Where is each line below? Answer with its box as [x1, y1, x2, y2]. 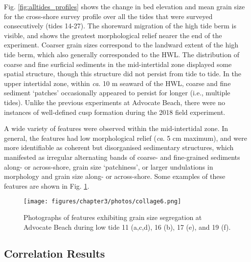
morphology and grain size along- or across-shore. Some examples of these [4, 171, 226, 181]
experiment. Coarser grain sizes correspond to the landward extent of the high [4, 40, 238, 50]
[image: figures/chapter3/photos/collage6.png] [23, 198, 182, 205]
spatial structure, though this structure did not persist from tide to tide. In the [4, 68, 241, 79]
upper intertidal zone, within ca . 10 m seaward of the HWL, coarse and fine [4, 78, 231, 88]
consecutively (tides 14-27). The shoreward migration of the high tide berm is [4, 21, 236, 31]
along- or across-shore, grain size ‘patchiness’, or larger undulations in [4, 161, 213, 172]
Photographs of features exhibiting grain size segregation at [23, 212, 202, 222]
